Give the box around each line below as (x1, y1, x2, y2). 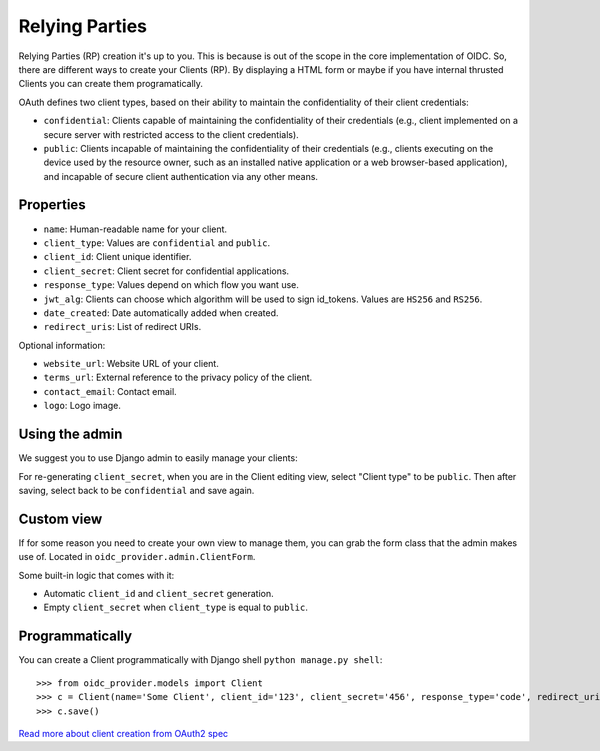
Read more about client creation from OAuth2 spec (18, 727, 229, 739)
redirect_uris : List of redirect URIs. (43, 321, 202, 333)
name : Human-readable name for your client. (43, 223, 228, 235)
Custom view (18, 510, 103, 527)
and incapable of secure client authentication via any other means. (43, 170, 319, 182)
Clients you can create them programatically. (18, 78, 204, 90)
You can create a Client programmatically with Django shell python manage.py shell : (18, 654, 383, 666)
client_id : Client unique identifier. (43, 251, 192, 263)
